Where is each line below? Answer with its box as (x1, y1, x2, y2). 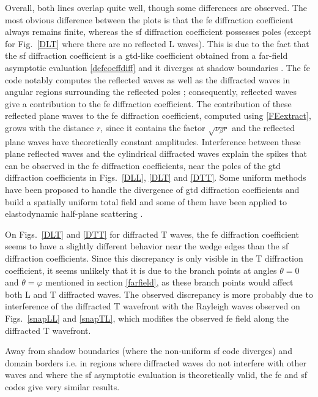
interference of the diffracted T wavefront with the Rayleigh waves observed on (5, 300, 300, 312)
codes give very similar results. (5, 380, 120, 393)
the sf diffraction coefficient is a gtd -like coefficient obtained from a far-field (5, 49, 288, 62)
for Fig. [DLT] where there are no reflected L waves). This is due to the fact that (5, 37, 309, 50)
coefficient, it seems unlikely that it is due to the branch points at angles (5, 263, 277, 276)
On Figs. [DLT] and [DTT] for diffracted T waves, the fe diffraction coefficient (5, 227, 299, 240)
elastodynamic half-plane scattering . (5, 207, 143, 220)
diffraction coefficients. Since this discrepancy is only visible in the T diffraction (5, 252, 303, 265)
